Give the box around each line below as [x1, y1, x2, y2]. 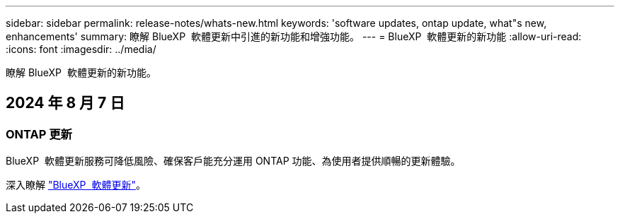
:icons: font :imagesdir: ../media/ [6, 43, 156, 55]
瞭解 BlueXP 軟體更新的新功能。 [6, 66, 156, 78]
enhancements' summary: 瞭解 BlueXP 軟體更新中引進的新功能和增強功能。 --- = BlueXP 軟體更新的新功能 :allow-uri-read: [6, 30, 582, 42]
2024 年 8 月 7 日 [6, 94, 125, 112]
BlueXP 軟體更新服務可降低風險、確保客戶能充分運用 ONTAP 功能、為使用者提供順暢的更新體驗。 [6, 155, 461, 167]
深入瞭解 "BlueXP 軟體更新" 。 [6, 179, 146, 191]
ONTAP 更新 [6, 126, 72, 141]
